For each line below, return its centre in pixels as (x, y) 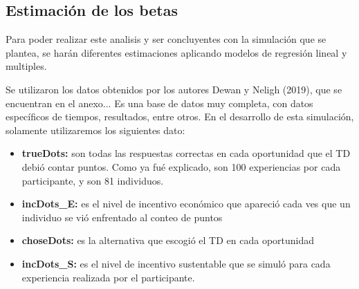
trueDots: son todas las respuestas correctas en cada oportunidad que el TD (186, 153)
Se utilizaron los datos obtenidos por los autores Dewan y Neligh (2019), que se (174, 89)
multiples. (26, 66)
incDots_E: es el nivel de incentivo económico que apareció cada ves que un (186, 204)
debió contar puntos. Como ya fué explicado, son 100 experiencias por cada (181, 166)
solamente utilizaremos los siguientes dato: (95, 130)
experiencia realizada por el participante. (108, 277)
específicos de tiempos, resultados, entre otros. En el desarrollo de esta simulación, (180, 116)
